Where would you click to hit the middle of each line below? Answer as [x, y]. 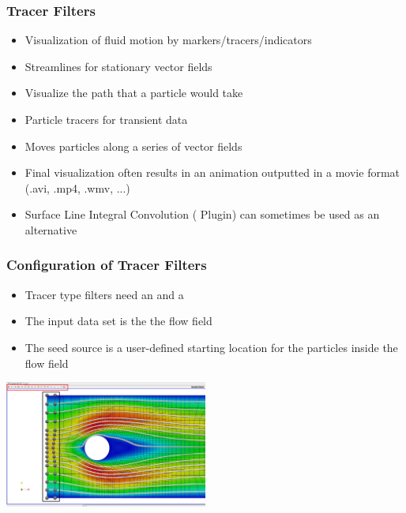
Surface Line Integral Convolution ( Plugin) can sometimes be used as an [202, 214]
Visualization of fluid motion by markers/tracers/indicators [168, 40]
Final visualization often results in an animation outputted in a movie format [212, 172]
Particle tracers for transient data [106, 119]
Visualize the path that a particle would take [134, 93]
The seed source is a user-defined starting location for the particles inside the [211, 347]
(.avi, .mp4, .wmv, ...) [77, 187]
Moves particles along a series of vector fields [133, 146]
